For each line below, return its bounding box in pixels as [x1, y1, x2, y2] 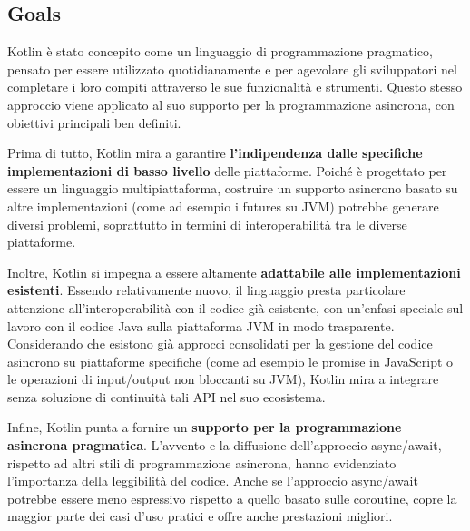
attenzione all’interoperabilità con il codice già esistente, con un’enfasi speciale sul [7, 298, 464, 317]
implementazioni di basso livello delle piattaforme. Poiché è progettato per [7, 161, 447, 180]
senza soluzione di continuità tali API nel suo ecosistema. [7, 387, 326, 406]
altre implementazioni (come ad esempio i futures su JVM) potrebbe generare [7, 196, 439, 215]
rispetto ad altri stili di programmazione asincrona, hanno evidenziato [7, 453, 397, 472]
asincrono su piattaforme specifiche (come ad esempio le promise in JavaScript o [7, 351, 454, 370]
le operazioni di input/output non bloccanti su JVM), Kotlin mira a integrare [7, 369, 439, 388]
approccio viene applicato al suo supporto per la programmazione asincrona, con [7, 94, 455, 113]
